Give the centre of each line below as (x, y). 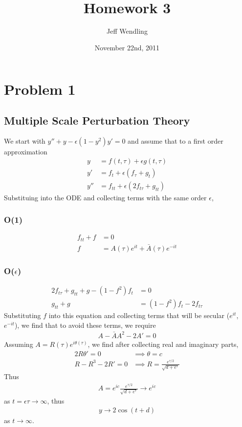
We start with (25, 140)
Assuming (19, 344)
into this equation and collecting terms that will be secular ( (139, 315)
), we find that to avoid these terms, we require (85, 325)
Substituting (22, 315)
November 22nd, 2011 (127, 47)
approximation (26, 151)
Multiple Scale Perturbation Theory (97, 120)
